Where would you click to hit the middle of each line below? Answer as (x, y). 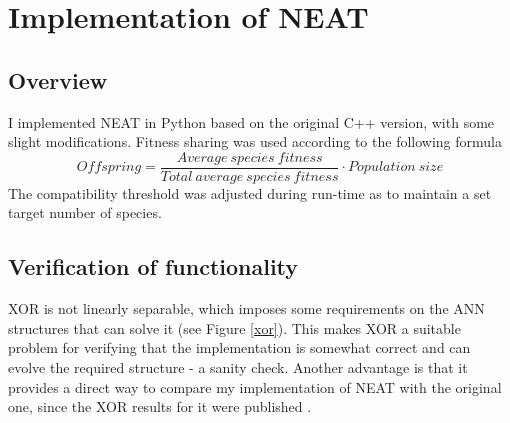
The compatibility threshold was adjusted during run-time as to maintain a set (250, 192)
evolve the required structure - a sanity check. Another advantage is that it (238, 367)
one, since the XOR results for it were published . (160, 406)
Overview (58, 79)
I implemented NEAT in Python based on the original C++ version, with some (251, 121)
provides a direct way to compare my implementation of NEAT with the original (255, 386)
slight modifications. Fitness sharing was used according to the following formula (255, 141)
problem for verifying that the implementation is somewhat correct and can (239, 347)
